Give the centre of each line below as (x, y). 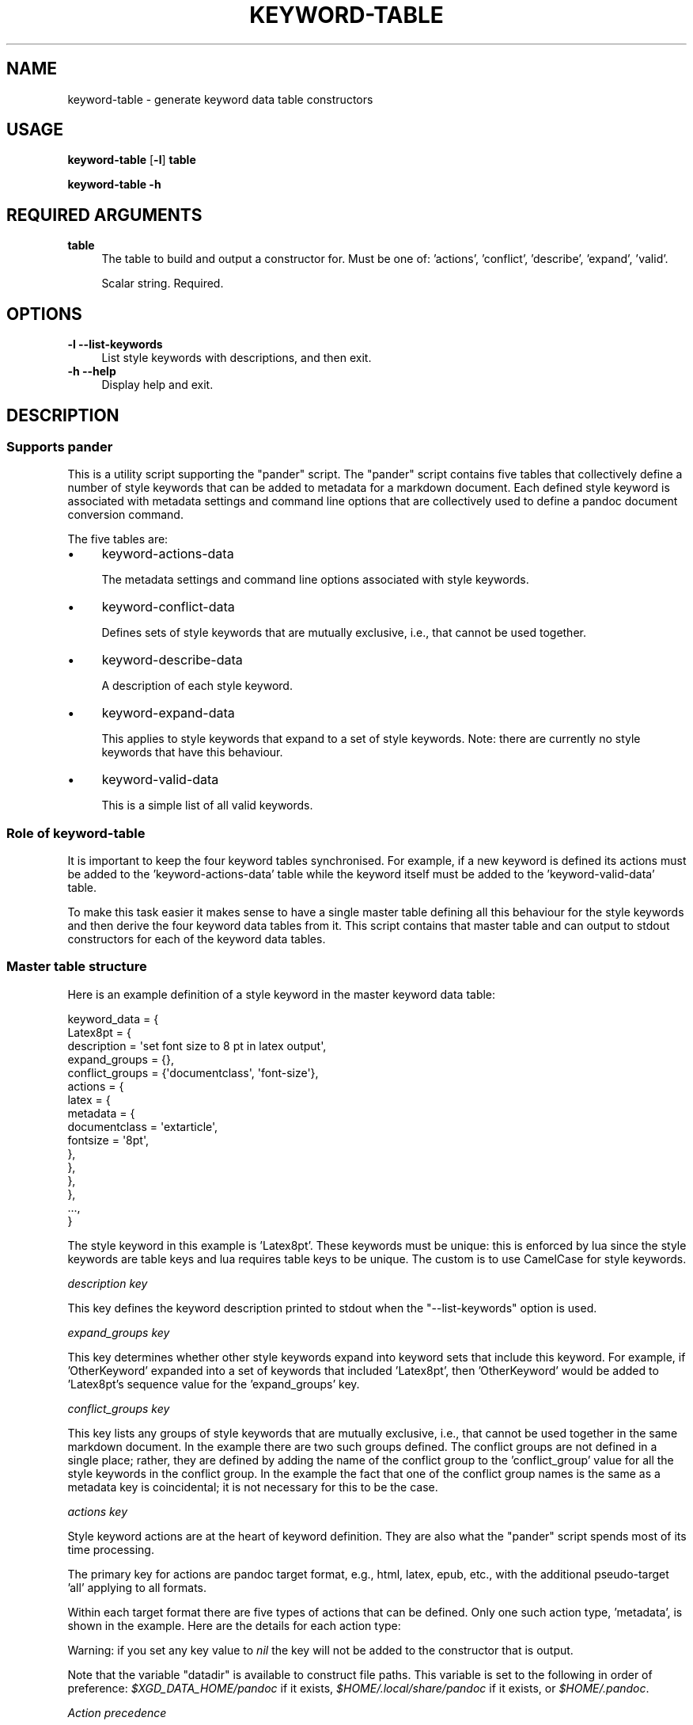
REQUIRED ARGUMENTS (104, 215)
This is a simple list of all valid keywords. (207, 805)
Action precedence (117, 1712)
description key (108, 1283)
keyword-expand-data (168, 713)
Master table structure (77, 967)
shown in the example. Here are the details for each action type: (234, 1625)
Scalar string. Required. (163, 284)
